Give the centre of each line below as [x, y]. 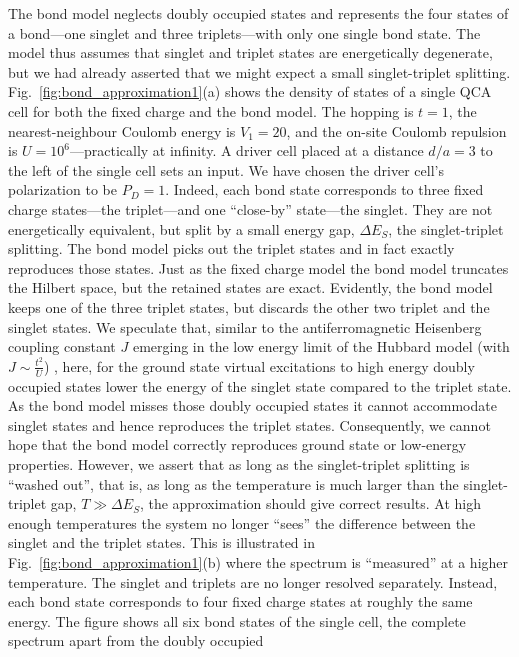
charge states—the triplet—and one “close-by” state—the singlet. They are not [250, 208]
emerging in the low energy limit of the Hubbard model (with [321, 346]
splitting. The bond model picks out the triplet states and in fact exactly [231, 248]
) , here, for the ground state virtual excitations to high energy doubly [259, 365]
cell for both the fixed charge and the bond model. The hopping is [211, 110]
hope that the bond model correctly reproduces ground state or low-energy [237, 444]
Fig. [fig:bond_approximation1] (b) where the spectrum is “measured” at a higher [258, 561]
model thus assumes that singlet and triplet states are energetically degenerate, [250, 52]
